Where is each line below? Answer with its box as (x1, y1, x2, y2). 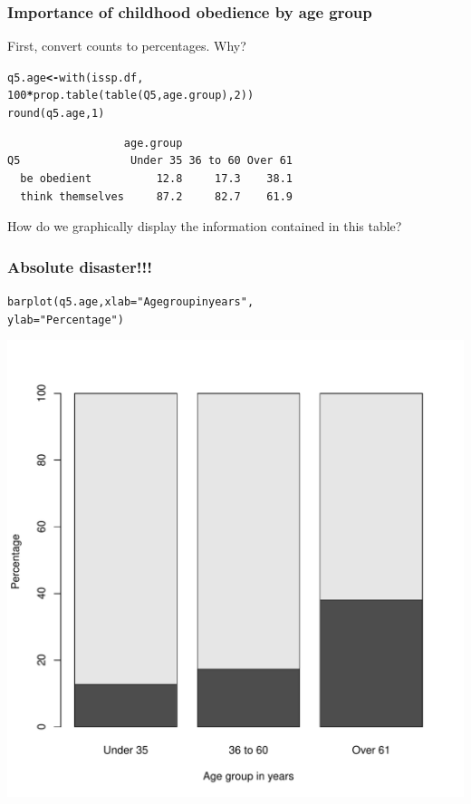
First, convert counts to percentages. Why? (7, 36, 246, 55)
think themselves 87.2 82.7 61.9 (20, 189, 293, 203)
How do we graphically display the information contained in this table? (7, 217, 402, 236)
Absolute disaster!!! (7, 255, 152, 277)
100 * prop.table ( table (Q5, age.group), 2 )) (7, 89, 255, 102)
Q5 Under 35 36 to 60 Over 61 (7, 154, 293, 168)
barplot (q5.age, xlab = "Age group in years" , (7, 295, 255, 308)
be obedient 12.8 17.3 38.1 (20, 171, 293, 185)
